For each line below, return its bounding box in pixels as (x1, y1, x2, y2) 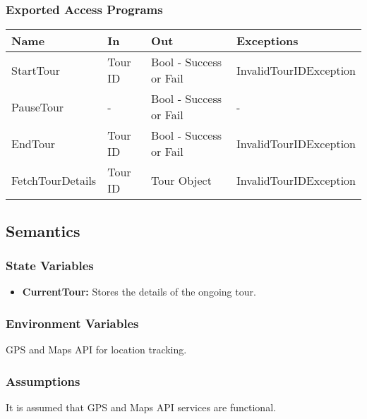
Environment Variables (6, 314, 139, 332)
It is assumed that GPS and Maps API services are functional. (6, 399, 276, 414)
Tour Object (151, 171, 212, 188)
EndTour (11, 135, 56, 152)
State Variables (6, 256, 94, 274)
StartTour (11, 61, 61, 78)
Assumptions (6, 372, 80, 389)
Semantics (6, 219, 80, 241)
